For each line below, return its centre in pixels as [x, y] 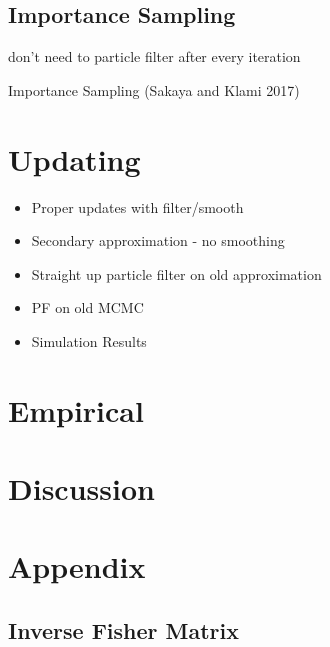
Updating [74, 158]
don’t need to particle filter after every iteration [154, 56]
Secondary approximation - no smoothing [158, 240]
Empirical [76, 409]
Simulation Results [89, 340]
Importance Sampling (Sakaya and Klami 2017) [154, 89]
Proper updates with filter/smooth [137, 206]
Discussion [81, 488]
